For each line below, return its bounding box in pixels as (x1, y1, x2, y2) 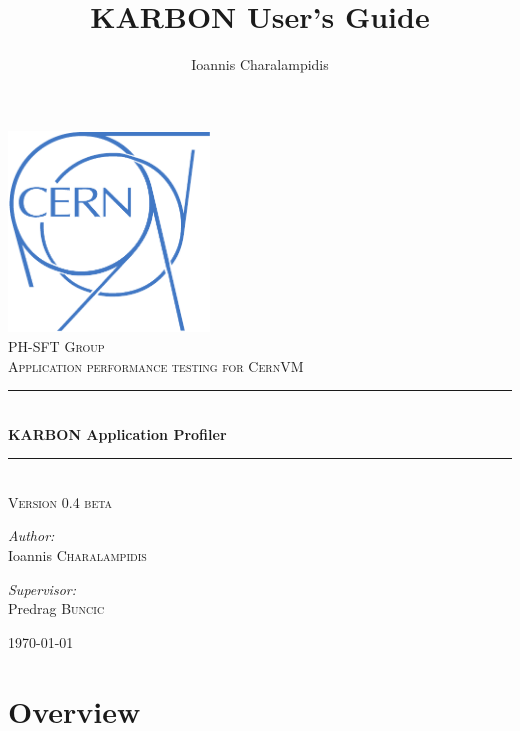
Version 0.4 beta (8, 491, 113, 512)
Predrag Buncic (8, 598, 105, 619)
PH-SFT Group (8, 335, 105, 356)
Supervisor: (8, 578, 76, 599)
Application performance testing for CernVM (8, 355, 304, 376)
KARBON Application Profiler (8, 423, 227, 444)
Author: (8, 525, 55, 546)
